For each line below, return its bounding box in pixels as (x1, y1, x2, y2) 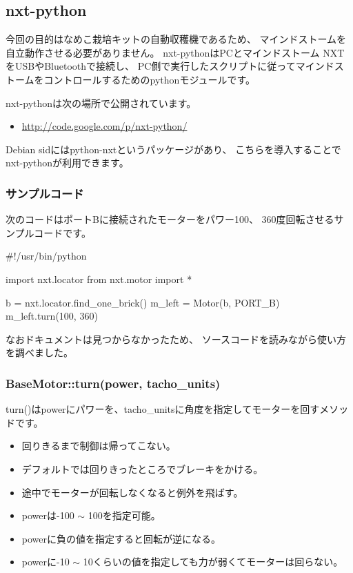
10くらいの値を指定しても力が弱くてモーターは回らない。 (83, 554, 343, 569)
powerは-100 (21, 508, 74, 523)
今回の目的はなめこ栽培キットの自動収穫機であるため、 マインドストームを (6, 32, 347, 46)
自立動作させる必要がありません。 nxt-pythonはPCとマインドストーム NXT (6, 45, 345, 59)
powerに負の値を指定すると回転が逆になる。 (21, 531, 221, 545)
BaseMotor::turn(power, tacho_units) (6, 374, 221, 391)
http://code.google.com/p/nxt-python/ (21, 119, 188, 133)
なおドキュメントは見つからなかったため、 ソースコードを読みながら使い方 (6, 331, 346, 346)
